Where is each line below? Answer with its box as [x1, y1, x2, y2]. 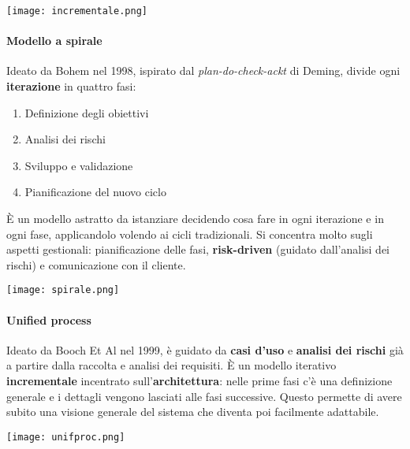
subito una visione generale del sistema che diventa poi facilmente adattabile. [6, 403, 379, 420]
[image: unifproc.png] [6, 431, 125, 443]
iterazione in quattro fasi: [6, 78, 136, 95]
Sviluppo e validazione [24, 157, 133, 173]
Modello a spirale [6, 32, 102, 49]
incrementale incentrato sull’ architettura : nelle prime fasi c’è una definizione [6, 373, 393, 389]
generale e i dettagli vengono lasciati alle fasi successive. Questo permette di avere [6, 388, 402, 404]
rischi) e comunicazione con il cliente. [6, 256, 186, 273]
